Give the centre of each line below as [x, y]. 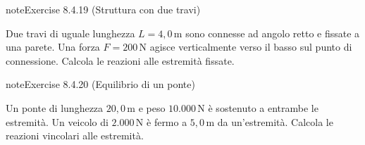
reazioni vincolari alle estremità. [75, 135]
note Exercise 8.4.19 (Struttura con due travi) [103, 9]
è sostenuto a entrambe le [263, 107]
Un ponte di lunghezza [55, 107]
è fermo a [167, 121]
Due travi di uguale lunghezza [70, 33]
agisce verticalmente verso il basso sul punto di [251, 47]
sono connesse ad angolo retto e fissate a [273, 33]
